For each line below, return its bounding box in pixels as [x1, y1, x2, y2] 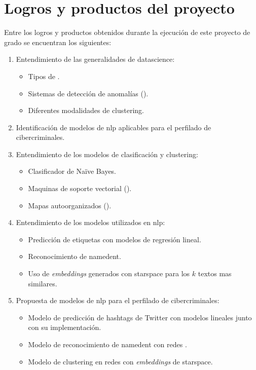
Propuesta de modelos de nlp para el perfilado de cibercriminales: [16, 295, 220, 306]
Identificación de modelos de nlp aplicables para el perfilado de [16, 122, 211, 132]
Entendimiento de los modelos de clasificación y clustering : [16, 149, 198, 159]
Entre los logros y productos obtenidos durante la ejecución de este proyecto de [4, 27, 250, 38]
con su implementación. [28, 322, 101, 332]
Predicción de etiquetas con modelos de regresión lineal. [28, 234, 201, 244]
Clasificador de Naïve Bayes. [28, 166, 117, 176]
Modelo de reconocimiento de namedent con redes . [28, 339, 187, 349]
